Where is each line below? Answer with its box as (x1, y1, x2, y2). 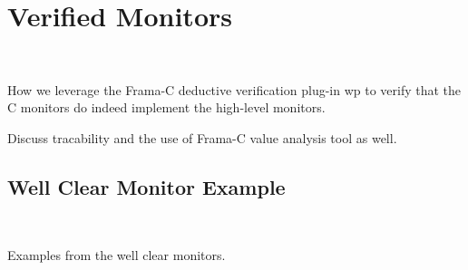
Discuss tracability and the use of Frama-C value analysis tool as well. (7, 128, 397, 147)
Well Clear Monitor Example (7, 172, 286, 200)
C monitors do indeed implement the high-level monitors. (7, 98, 326, 117)
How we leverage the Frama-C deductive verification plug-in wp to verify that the (7, 80, 462, 99)
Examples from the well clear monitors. (7, 246, 226, 265)
